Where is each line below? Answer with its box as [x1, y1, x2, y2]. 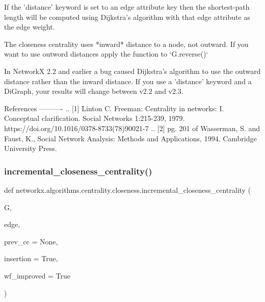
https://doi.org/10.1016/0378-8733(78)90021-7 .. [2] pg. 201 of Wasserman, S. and [4, 122, 260, 133]
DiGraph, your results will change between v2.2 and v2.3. [4, 86, 183, 96]
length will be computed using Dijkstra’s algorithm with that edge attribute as [4, 11, 250, 22]
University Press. [4, 143, 57, 154]
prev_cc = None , [4, 236, 58, 246]
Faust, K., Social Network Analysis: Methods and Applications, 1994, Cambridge [4, 133, 257, 143]
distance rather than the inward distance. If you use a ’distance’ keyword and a [4, 75, 252, 86]
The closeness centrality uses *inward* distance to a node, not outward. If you [4, 38, 249, 49]
